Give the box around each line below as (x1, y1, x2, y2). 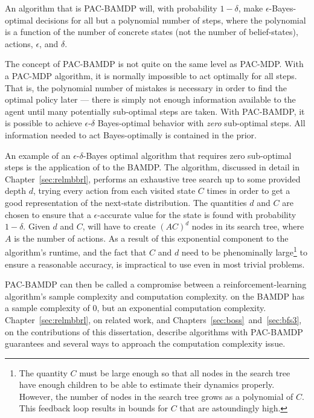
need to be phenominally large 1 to (181, 244, 307, 258)
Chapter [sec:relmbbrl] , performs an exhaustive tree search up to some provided (5, 172, 301, 185)
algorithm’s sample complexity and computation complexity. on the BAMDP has (5, 289, 304, 302)
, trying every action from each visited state (33, 184, 196, 197)
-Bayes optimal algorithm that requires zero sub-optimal (83, 149, 292, 161)
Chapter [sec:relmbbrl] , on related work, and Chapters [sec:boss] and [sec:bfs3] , (5, 313, 302, 326)
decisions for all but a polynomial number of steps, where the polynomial (36, 13, 306, 26)
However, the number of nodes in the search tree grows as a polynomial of (19, 390, 293, 402)
